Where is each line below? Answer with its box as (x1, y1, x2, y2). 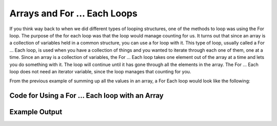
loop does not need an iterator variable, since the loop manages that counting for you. (9, 68, 191, 74)
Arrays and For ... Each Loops (9, 8, 138, 19)
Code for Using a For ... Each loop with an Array (9, 91, 164, 100)
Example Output (9, 108, 63, 116)
